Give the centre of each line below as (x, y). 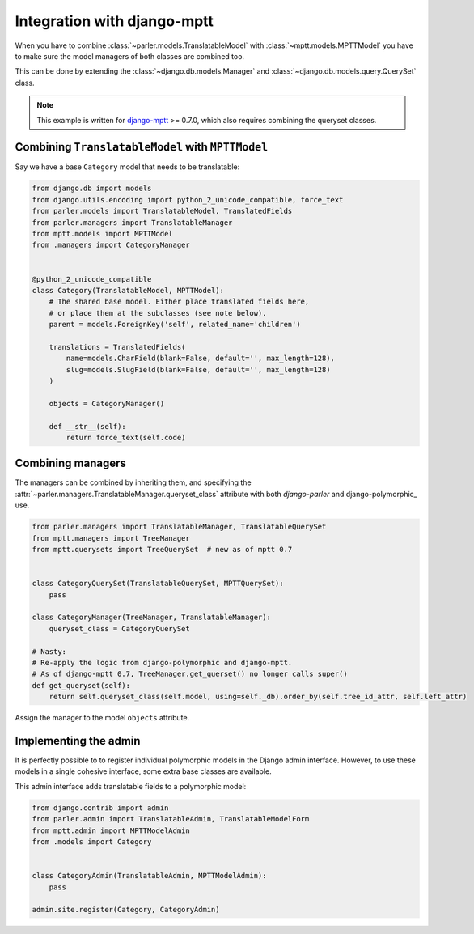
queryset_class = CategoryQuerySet (119, 628)
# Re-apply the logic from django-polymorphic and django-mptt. (162, 662)
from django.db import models (92, 189)
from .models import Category (92, 841)
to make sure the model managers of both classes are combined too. (130, 56)
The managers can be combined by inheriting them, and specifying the (133, 482)
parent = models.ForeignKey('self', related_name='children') (175, 325)
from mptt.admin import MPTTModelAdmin (111, 830)
